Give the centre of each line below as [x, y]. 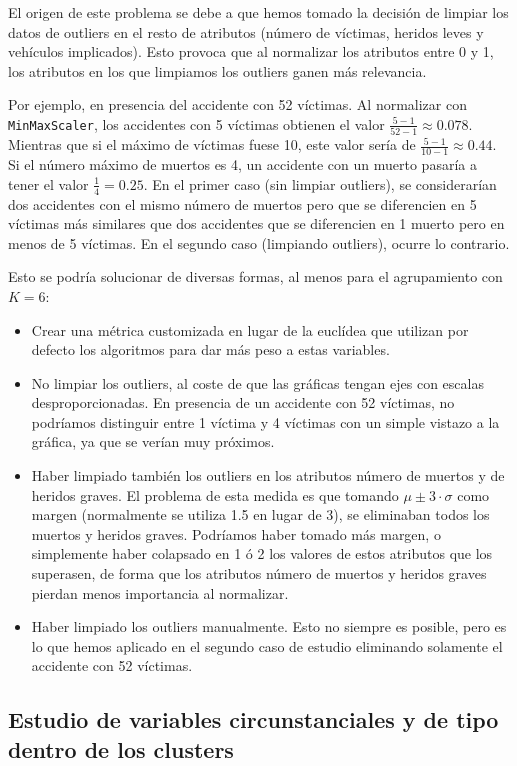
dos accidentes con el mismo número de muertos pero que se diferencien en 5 [242, 203]
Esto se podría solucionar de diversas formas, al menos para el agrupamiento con [255, 276]
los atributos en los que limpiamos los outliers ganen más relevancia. [217, 70]
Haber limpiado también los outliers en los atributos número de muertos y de [268, 475]
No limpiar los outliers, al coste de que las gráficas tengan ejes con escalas [257, 382]
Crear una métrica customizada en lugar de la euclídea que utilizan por [250, 329]
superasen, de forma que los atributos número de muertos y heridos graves [259, 573]
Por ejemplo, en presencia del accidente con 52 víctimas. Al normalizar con [237, 104]
